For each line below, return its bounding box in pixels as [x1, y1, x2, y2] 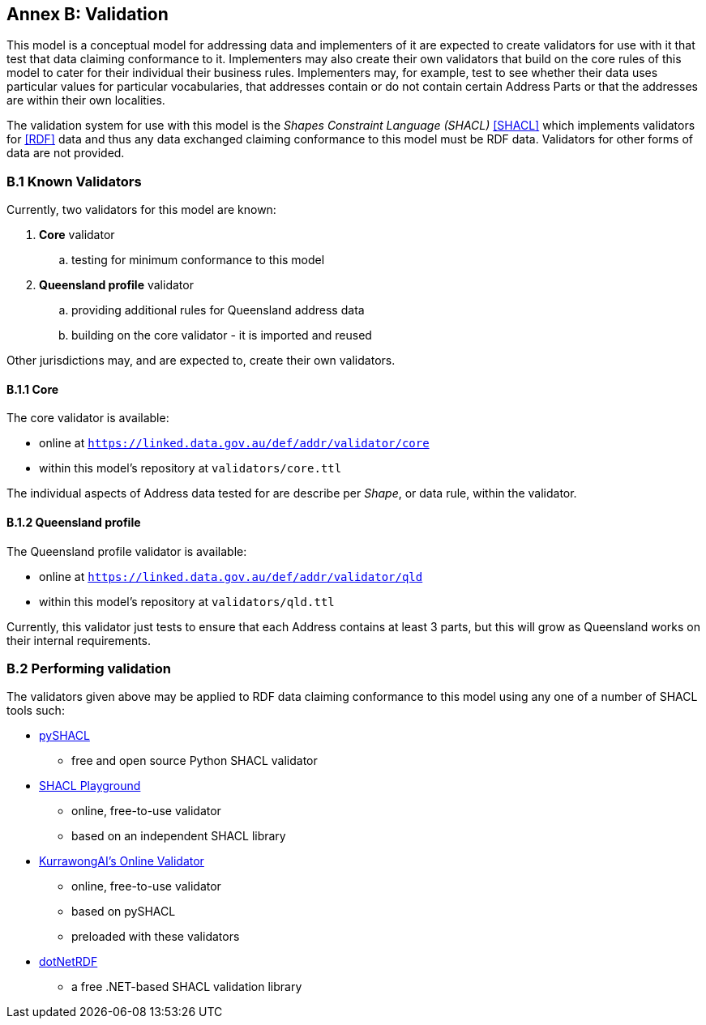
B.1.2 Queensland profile [6, 515, 141, 529]
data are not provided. [6, 146, 125, 160]
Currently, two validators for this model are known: [6, 203, 276, 217]
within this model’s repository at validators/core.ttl [39, 461, 342, 476]
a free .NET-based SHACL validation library [71, 980, 302, 994]
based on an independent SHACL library [71, 829, 286, 843]
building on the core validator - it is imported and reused [71, 328, 372, 343]
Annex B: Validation [6, 4, 169, 24]
